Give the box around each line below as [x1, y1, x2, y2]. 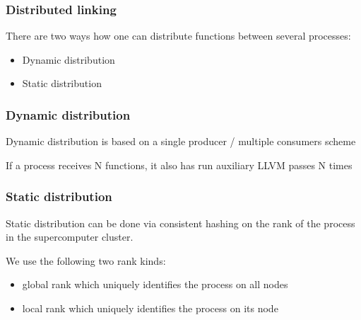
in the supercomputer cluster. [6, 229, 134, 244]
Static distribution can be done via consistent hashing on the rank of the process [6, 215, 355, 230]
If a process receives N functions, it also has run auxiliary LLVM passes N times [6, 157, 353, 172]
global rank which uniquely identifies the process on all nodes [22, 277, 288, 292]
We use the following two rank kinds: [6, 253, 166, 268]
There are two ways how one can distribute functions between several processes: [6, 28, 351, 43]
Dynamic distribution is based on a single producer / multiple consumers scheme [6, 134, 356, 149]
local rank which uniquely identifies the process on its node [22, 301, 278, 315]
